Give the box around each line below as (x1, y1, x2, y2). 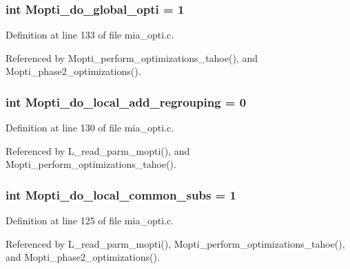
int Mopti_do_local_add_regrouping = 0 (6, 93, 247, 110)
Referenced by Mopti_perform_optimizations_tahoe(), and (6, 50, 258, 65)
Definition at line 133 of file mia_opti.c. (6, 28, 174, 42)
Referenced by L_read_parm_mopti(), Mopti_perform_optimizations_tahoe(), (6, 236, 345, 250)
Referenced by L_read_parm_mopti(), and (6, 143, 190, 158)
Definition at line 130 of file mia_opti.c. (6, 120, 174, 135)
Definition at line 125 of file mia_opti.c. (6, 213, 174, 228)
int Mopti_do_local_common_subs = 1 (6, 186, 236, 203)
